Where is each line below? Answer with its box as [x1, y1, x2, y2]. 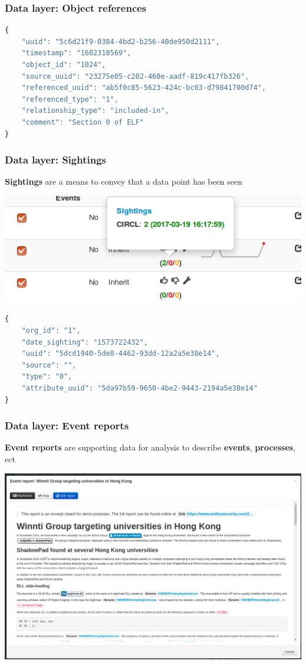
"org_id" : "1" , [21, 326, 81, 335]
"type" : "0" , [21, 372, 72, 381]
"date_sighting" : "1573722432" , [21, 338, 148, 346]
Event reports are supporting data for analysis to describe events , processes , [5, 441, 296, 453]
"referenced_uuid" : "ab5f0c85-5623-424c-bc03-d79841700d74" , [21, 84, 266, 92]
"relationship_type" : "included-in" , [21, 106, 169, 115]
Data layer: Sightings [5, 152, 107, 167]
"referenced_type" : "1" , [21, 95, 119, 104]
